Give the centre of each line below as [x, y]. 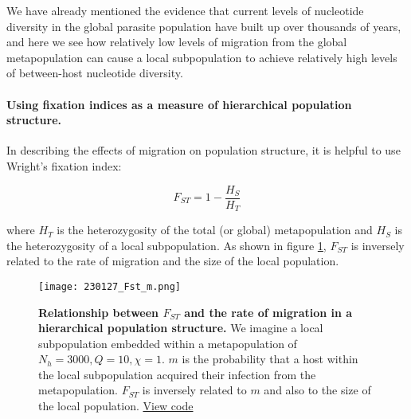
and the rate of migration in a [268, 312]
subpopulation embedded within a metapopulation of [168, 343]
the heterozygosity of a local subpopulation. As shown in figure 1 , [166, 245]
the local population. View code [116, 406]
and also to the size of [317, 390]
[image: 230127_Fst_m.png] [110, 286]
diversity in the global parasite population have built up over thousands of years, [204, 26]
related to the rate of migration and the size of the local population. [173, 261]
